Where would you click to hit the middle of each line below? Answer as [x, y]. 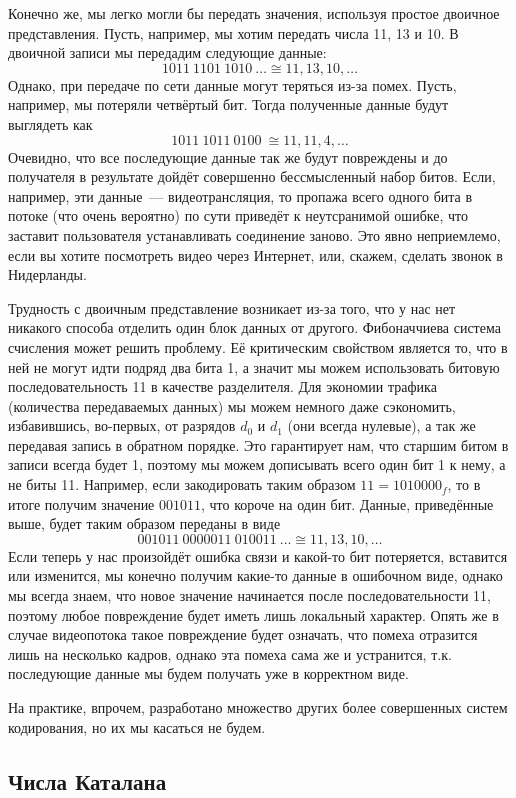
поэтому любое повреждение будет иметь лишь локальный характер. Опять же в [253, 614]
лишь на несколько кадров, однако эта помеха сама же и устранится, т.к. [230, 653]
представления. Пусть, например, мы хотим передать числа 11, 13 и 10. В [233, 32]
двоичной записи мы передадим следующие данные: [167, 52]
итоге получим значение [81, 503]
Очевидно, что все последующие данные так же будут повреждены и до [228, 156]
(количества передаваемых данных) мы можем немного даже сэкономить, [232, 405]
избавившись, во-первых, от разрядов [122, 425]
